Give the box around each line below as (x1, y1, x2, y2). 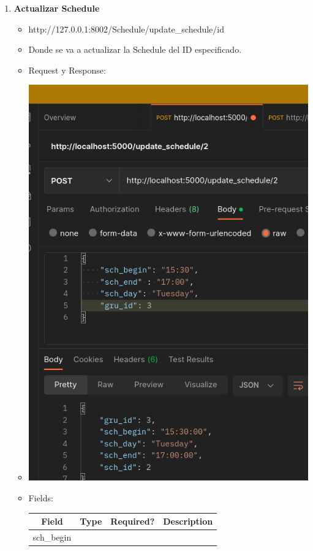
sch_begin (32, 530, 72, 543)
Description (163, 515, 213, 527)
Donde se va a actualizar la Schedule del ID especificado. (28, 43, 242, 56)
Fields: (28, 491, 53, 504)
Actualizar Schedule (13, 2, 100, 14)
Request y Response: (28, 63, 106, 76)
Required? (110, 515, 155, 527)
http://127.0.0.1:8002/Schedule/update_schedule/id (28, 22, 225, 35)
